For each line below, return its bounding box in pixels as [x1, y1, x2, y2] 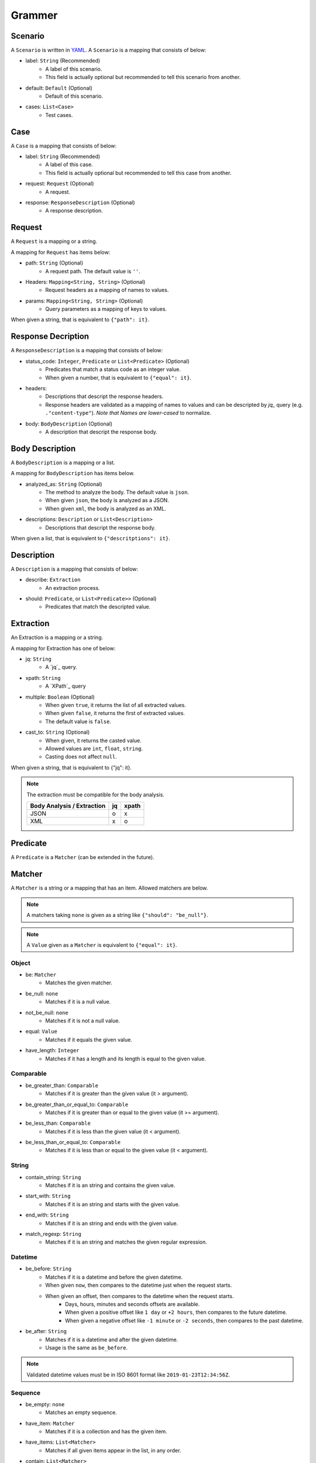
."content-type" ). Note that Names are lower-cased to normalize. [45, 410, 212, 417]
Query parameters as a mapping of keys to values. [45, 305, 167, 312]
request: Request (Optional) [25, 180, 94, 187]
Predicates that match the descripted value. [45, 603, 151, 610]
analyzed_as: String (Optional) [25, 480, 102, 487]
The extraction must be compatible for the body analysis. [26, 791, 165, 798]
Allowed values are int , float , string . [45, 745, 143, 752]
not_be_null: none [25, 1009, 68, 1016]
